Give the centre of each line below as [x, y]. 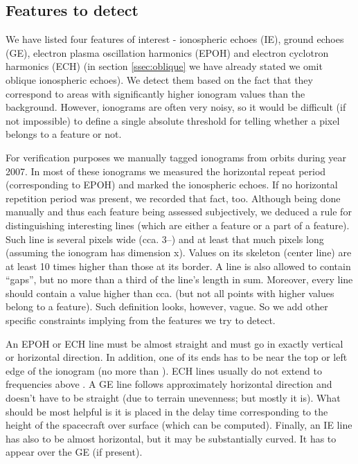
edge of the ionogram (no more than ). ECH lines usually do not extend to [164, 370]
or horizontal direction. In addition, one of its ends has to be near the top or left [177, 357]
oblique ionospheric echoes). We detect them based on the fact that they [159, 79]
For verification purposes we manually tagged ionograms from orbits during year [176, 157]
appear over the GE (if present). [74, 452]
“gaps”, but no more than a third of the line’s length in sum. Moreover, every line [179, 279]
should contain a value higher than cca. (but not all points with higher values [170, 293]
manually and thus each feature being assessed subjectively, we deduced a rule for [179, 212]
